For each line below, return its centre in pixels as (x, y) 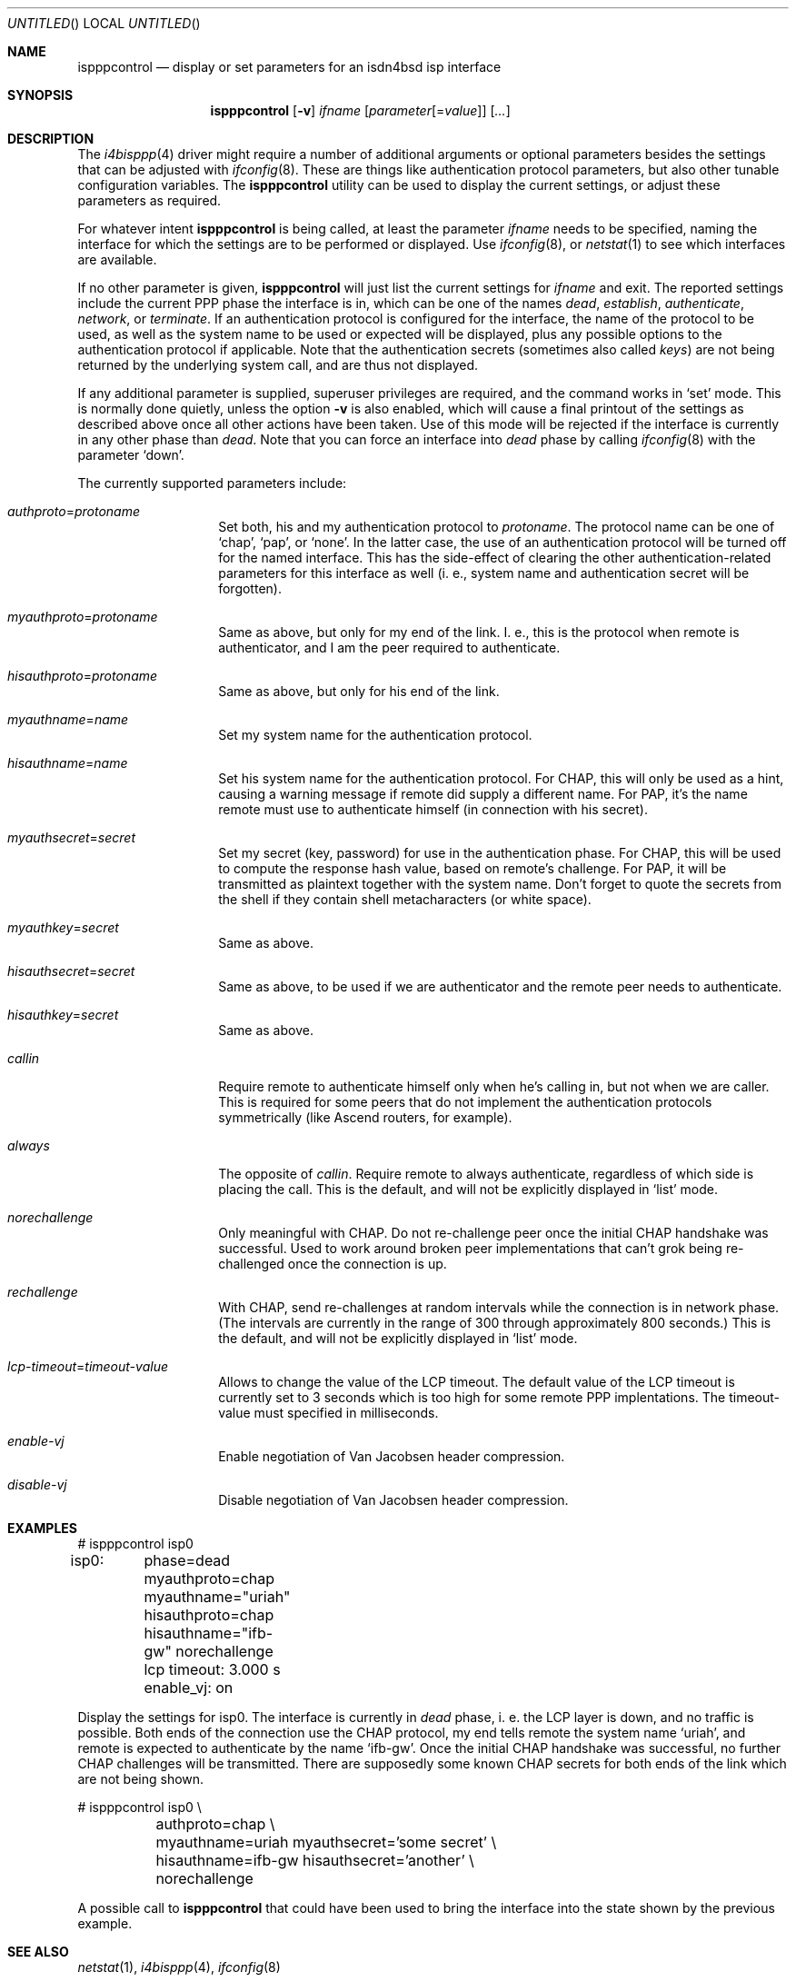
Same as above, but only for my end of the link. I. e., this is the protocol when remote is (479, 632)
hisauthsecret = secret (71, 971)
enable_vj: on (189, 1688)
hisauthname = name (68, 763)
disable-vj (37, 1484)
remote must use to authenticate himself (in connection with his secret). (433, 809)
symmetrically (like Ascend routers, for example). (365, 1117)
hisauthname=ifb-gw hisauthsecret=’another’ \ (315, 1860)
